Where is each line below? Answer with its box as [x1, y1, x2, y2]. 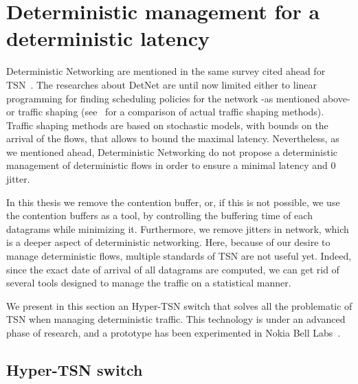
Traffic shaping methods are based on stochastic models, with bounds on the [6, 117, 328, 132]
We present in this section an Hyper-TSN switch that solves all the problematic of [6, 298, 353, 313]
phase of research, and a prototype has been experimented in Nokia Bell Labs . [6, 326, 341, 339]
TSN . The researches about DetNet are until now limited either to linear [6, 77, 317, 91]
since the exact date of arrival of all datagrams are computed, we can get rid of [6, 262, 339, 276]
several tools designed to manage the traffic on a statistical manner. [6, 275, 291, 290]
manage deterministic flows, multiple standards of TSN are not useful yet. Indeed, [6, 249, 352, 263]
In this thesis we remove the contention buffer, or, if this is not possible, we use [6, 194, 340, 209]
